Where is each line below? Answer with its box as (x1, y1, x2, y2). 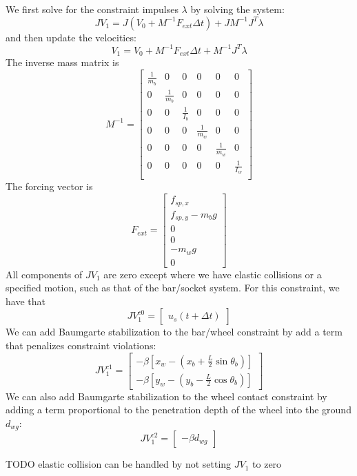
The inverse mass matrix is (6, 55, 119, 70)
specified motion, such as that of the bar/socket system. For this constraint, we (6, 280, 340, 295)
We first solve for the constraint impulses (6, 2, 178, 16)
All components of (6, 267, 83, 281)
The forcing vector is (6, 179, 93, 194)
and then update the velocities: (6, 30, 136, 44)
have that (6, 293, 45, 308)
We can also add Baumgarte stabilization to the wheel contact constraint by (6, 389, 327, 403)
